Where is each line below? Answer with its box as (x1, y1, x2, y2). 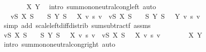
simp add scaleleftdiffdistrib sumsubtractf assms (3, 20, 151, 30)
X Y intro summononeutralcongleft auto (26, 1, 156, 11)
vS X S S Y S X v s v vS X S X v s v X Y (3, 29, 202, 39)
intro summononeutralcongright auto (3, 39, 115, 49)
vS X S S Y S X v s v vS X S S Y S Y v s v (10, 11, 200, 21)
